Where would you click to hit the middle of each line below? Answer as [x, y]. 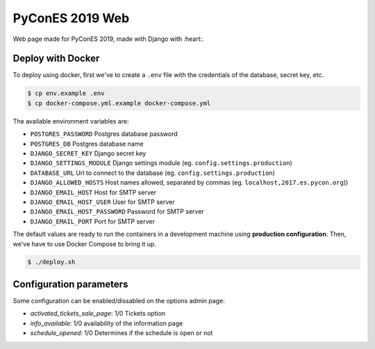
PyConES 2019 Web [71, 18]
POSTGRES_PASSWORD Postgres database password [104, 134]
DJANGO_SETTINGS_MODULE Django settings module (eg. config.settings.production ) [161, 163]
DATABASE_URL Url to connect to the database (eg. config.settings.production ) [153, 173]
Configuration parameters [70, 284]
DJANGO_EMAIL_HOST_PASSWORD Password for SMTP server [117, 212]
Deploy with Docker [56, 59]
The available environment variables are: [71, 121]
